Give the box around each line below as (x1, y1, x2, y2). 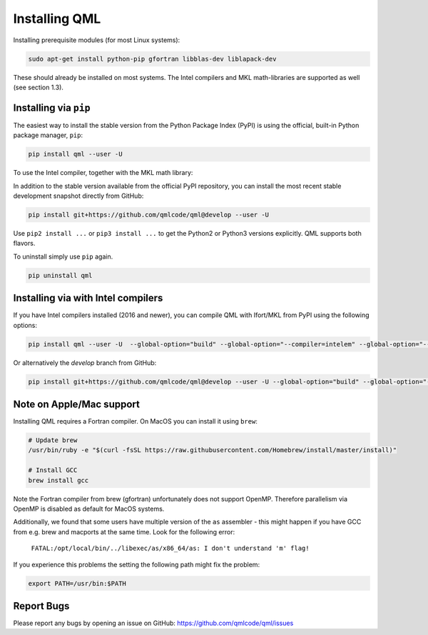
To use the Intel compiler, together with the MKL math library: (13, 169, 193, 177)
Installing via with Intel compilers (13, 292, 163, 304)
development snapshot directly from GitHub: (13, 191, 144, 200)
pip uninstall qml (28, 271, 93, 279)
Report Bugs (13, 600, 70, 612)
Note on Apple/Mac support (13, 398, 141, 410)
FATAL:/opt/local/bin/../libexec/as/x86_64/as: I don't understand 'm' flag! (31, 544, 310, 553)
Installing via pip (13, 101, 91, 114)
